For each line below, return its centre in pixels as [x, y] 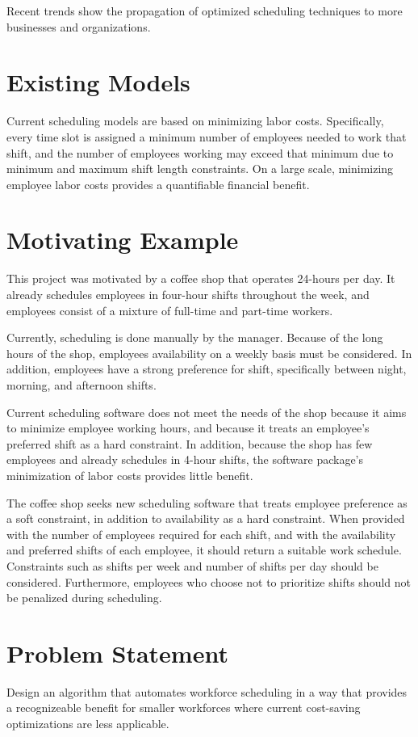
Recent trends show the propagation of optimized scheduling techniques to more [205, 11]
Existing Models [98, 82]
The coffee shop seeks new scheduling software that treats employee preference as [207, 502]
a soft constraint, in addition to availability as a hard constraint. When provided [206, 518]
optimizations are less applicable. [88, 723]
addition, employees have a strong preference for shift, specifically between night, [207, 369]
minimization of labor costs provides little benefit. [130, 475]
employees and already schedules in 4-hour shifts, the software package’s [185, 459]
